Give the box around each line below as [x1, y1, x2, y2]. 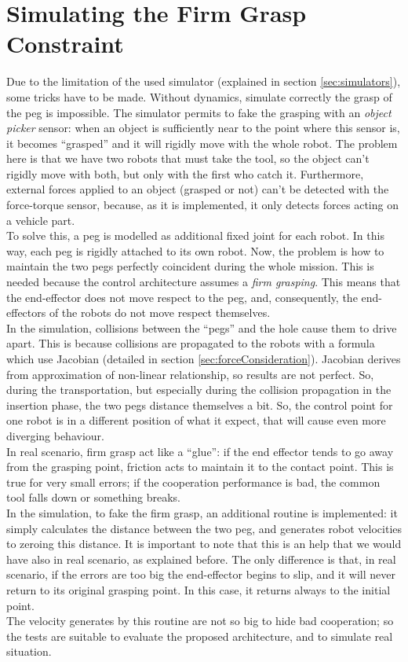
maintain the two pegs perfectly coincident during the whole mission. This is [6, 258, 374, 274]
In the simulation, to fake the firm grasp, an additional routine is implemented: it [6, 504, 398, 520]
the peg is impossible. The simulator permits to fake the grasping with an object [6, 104, 392, 120]
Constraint [6, 28, 124, 60]
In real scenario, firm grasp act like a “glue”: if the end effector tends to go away [6, 443, 394, 459]
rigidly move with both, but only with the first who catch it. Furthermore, [6, 165, 364, 182]
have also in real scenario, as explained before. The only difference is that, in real [6, 550, 396, 567]
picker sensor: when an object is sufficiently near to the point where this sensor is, [6, 120, 400, 136]
